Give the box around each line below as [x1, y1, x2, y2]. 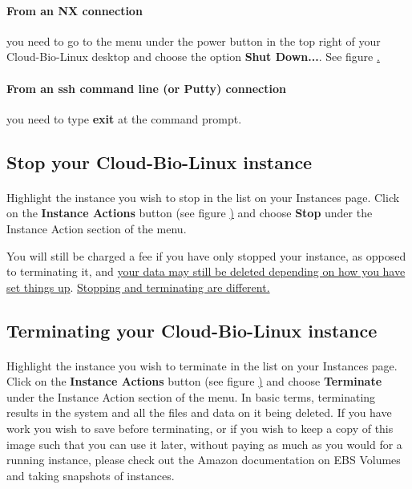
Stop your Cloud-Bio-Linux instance [6, 149, 313, 174]
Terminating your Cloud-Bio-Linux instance [6, 317, 378, 342]
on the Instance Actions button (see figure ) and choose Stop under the [6, 204, 373, 221]
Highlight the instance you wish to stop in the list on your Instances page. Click [6, 188, 400, 205]
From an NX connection [6, 2, 143, 18]
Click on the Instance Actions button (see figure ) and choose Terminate [6, 373, 382, 390]
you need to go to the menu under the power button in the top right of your [6, 32, 381, 49]
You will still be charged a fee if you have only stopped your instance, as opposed [6, 247, 406, 264]
